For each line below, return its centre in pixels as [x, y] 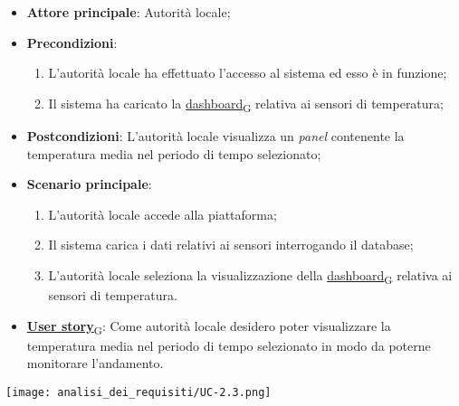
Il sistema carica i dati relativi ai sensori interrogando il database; [231, 245]
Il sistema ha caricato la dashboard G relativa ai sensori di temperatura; [246, 104]
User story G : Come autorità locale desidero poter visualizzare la [209, 326]
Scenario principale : [89, 184]
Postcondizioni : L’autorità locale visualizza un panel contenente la [215, 135]
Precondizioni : [72, 42]
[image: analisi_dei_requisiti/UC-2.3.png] [139, 392]
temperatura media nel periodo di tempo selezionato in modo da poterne [229, 345]
